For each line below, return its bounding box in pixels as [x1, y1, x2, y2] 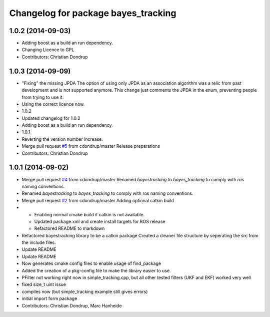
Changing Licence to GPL [21, 47, 74, 53]
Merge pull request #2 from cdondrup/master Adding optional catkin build [21, 197, 174, 203]
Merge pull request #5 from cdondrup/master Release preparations [21, 143, 160, 149]
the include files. [21, 239, 56, 245]
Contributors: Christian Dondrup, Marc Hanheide [21, 302, 122, 308]
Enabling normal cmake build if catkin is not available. [34, 211, 145, 217]
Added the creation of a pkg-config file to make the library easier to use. [21, 267, 171, 273]
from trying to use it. [21, 94, 64, 100]
